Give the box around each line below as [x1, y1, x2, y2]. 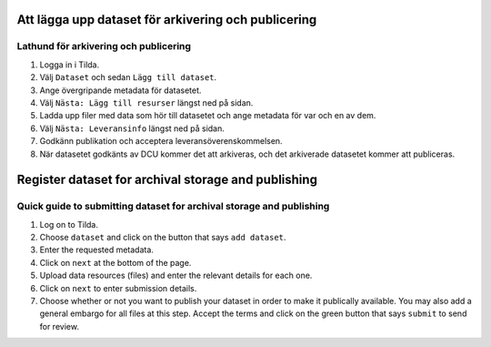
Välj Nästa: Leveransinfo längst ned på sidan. [39, 123, 225, 134]
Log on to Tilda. [39, 219, 99, 230]
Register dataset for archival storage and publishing [16, 172, 318, 188]
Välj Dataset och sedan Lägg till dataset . [39, 72, 217, 83]
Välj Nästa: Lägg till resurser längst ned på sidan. [39, 97, 254, 108]
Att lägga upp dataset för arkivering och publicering [16, 12, 317, 27]
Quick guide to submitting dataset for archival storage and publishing [16, 200, 330, 213]
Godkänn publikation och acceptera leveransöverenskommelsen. [39, 136, 283, 147]
